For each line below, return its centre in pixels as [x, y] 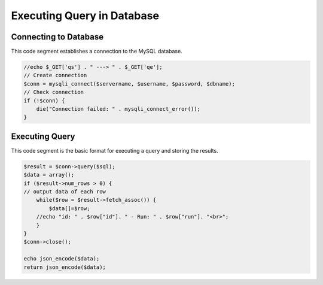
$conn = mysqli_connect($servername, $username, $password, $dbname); [129, 84]
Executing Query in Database [85, 16]
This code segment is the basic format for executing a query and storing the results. [115, 150]
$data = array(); [49, 175]
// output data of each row [65, 192]
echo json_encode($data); [62, 259]
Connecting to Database [57, 37]
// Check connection [54, 92]
